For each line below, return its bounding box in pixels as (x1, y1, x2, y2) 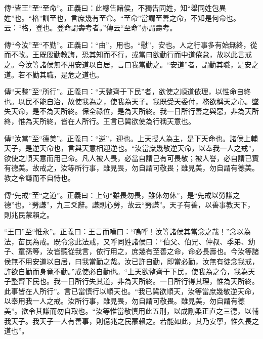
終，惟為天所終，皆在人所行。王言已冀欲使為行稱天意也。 (4, 115, 195, 126)
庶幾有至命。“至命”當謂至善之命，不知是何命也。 (77, 12, 241, 23)
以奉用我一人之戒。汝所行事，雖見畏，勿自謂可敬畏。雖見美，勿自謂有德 (4, 295, 245, 306)
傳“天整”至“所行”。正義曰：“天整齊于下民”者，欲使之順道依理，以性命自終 (4, 86, 251, 97)
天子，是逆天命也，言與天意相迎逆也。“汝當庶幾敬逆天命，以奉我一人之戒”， (4, 143, 259, 153)
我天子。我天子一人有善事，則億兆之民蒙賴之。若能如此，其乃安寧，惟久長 (4, 315, 252, 326)
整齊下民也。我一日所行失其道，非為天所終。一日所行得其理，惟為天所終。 (11, 276, 259, 286)
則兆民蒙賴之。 (4, 209, 54, 220)
